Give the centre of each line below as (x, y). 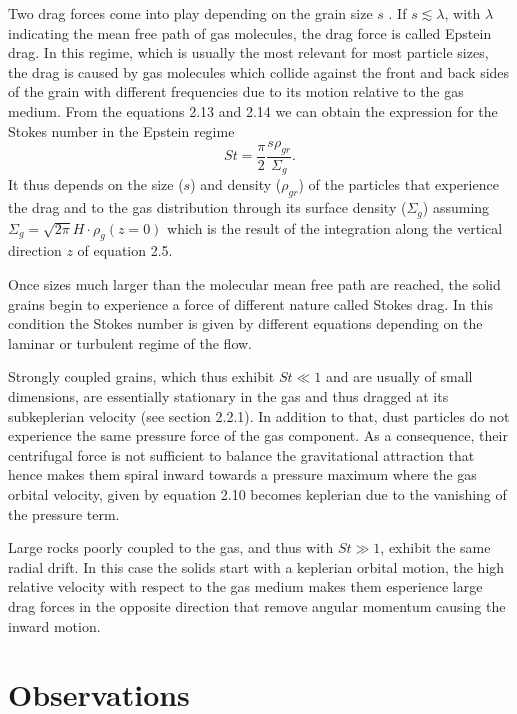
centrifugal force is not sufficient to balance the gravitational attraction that (241, 454)
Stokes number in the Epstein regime (121, 130)
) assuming (456, 207)
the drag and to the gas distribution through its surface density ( (207, 207)
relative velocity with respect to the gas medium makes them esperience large (245, 586)
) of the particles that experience (398, 184)
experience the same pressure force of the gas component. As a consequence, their (258, 435)
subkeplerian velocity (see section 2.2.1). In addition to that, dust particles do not (259, 415)
